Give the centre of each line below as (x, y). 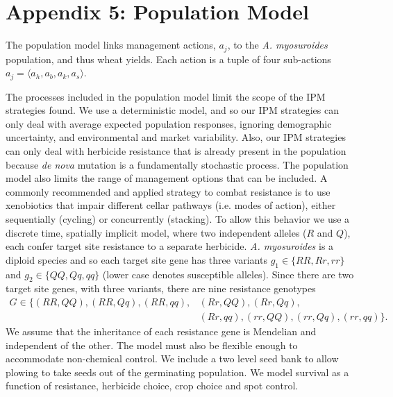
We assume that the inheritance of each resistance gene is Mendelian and (161, 331)
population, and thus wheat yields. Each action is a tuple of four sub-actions (168, 59)
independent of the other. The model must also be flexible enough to (152, 345)
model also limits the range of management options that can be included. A (167, 178)
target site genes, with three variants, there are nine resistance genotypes (161, 288)
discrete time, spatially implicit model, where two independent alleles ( (156, 232)
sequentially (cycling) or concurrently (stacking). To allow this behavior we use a (178, 218)
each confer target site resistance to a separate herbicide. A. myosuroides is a (170, 246)
